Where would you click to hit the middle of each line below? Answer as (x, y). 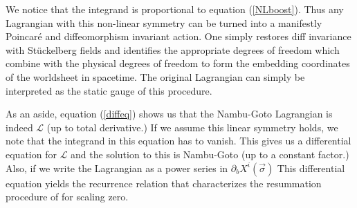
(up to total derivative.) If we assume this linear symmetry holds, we (192, 127)
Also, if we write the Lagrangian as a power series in (117, 168)
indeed (19, 127)
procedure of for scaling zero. (67, 197)
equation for (31, 154)
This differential (311, 168)
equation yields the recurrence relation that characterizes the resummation (164, 183)
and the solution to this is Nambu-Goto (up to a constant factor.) (210, 154)
